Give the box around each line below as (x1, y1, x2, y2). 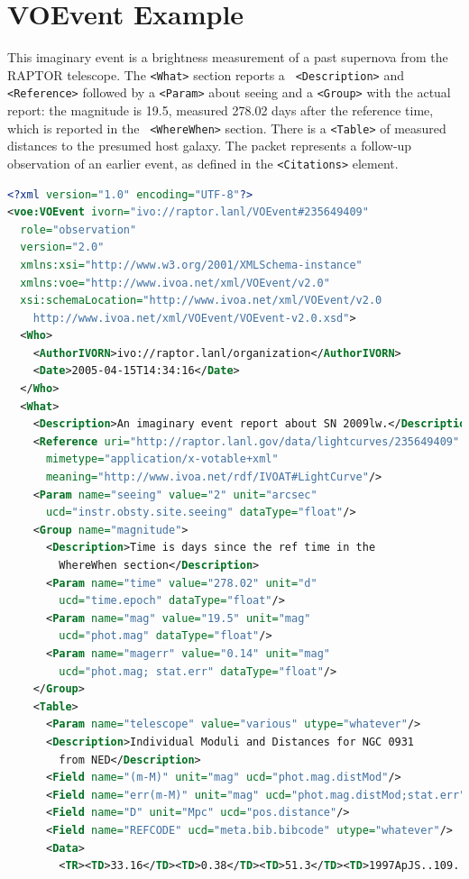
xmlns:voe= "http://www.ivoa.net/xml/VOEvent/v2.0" (20, 276, 330, 289)
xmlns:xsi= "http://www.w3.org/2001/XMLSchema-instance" (20, 258, 363, 271)
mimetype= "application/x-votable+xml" (45, 453, 279, 466)
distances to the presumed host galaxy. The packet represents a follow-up (7, 136, 412, 155)
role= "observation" (20, 223, 137, 236)
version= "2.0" (20, 241, 105, 254)
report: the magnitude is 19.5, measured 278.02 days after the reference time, (7, 101, 434, 120)
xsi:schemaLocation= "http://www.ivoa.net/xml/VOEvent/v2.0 (20, 294, 382, 307)
